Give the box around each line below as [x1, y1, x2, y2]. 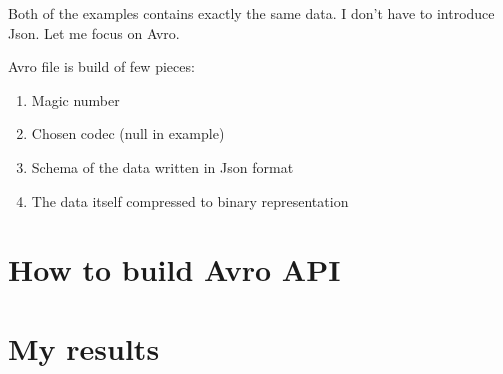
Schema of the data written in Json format [31, 156, 294, 177]
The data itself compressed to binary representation [31, 190, 349, 211]
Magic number [31, 89, 120, 110]
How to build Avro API [8, 249, 341, 290]
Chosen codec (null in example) [31, 123, 225, 144]
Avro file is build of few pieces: [8, 56, 195, 77]
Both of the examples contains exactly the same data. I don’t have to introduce [8, 3, 495, 23]
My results [8, 327, 160, 368]
